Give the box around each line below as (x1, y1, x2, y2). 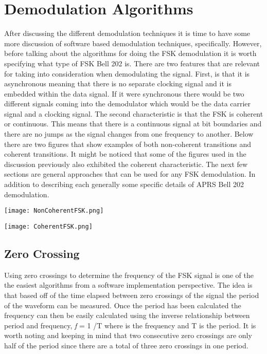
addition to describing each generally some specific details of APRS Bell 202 (4, 179, 244, 190)
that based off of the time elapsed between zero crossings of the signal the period (4, 289, 259, 300)
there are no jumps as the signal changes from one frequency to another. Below (4, 128, 254, 139)
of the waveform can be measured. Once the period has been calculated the (4, 300, 241, 310)
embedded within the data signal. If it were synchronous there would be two (4, 88, 244, 99)
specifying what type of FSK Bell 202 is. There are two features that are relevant (4, 58, 260, 68)
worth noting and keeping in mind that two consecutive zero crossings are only (4, 330, 252, 341)
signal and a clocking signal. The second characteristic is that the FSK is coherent (4, 108, 263, 119)
